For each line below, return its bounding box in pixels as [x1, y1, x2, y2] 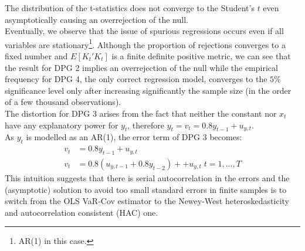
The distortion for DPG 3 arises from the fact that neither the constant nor [5, 107, 277, 119]
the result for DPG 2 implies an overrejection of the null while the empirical [5, 61, 278, 73]
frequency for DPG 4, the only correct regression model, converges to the [5, 73, 267, 85]
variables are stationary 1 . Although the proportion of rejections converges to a [5, 36, 286, 50]
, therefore [127, 118, 164, 131]
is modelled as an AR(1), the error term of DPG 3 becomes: [26, 131, 242, 143]
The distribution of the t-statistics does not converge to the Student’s [5, 2, 255, 13]
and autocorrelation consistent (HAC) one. [5, 206, 158, 218]
